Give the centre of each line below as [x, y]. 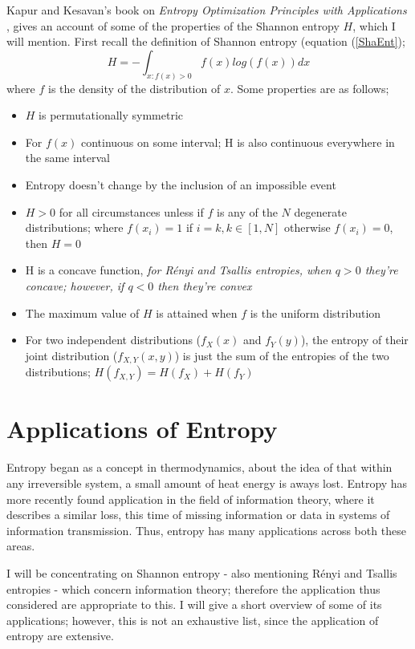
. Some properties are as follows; [309, 88]
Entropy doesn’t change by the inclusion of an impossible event [181, 185]
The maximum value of [82, 312]
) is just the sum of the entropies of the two [282, 355]
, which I [374, 25]
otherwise [307, 227]
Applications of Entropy [142, 429]
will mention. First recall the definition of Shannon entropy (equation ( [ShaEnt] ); [206, 41]
